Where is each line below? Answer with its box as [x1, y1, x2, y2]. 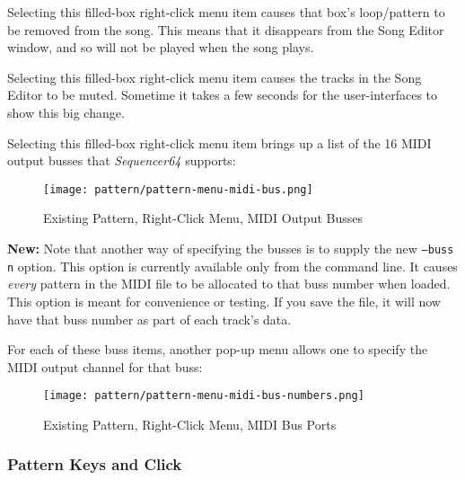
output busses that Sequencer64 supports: [7, 151, 236, 170]
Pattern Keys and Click [7, 453, 182, 476]
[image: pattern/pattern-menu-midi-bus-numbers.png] [43, 389, 364, 403]
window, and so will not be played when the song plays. [7, 38, 314, 57]
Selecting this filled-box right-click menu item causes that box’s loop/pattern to [7, 3, 445, 21]
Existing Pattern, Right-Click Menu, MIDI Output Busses [43, 209, 364, 227]
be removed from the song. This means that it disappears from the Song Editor [7, 20, 444, 39]
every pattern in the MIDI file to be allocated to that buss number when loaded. [7, 274, 451, 293]
